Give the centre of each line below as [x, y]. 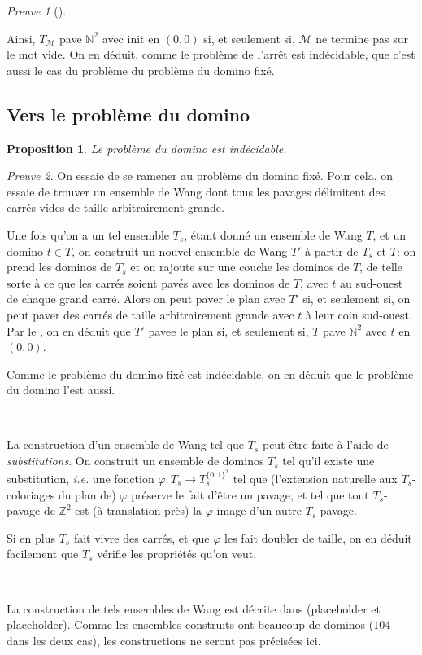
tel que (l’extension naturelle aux [315, 479]
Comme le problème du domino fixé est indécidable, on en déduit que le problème [210, 374]
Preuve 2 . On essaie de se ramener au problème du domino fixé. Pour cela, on [200, 176]
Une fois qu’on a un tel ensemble [88, 234]
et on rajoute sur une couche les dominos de [240, 267]
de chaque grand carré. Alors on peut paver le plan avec [146, 299]
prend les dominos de [59, 267]
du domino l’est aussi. [61, 390]
